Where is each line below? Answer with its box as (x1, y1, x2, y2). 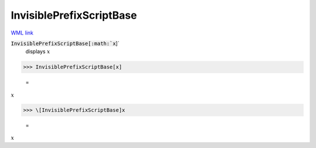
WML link (11, 29, 34, 36)
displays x (25, 48, 50, 55)
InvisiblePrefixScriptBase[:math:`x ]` (11, 40, 120, 47)
